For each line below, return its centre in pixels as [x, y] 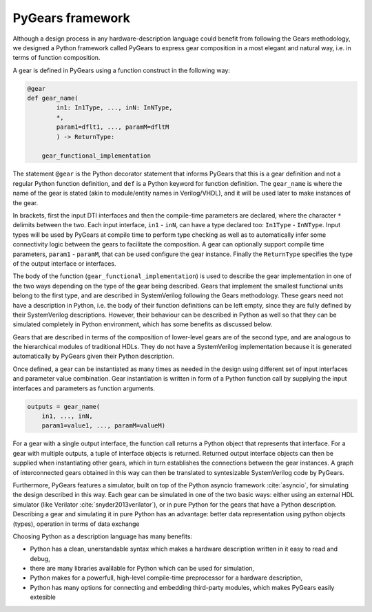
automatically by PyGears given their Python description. [94, 356]
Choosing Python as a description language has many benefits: [103, 536]
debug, [40, 558]
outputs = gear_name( [64, 407]
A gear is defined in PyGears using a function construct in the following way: [122, 70]
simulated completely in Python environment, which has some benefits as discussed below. [143, 324]
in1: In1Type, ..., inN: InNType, [114, 108]
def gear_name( [53, 98]
